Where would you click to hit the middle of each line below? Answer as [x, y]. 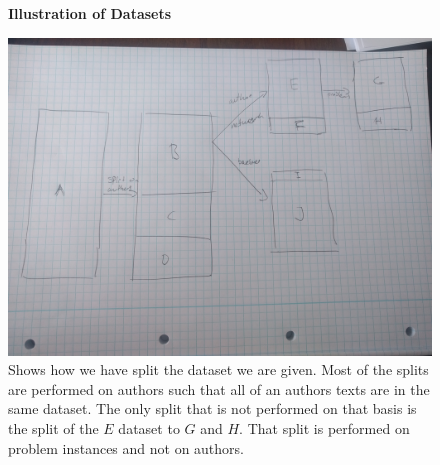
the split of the [53, 427]
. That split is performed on [324, 427]
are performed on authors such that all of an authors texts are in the [219, 388]
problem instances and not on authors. [126, 447]
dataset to [149, 427]
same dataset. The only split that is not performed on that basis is [212, 408]
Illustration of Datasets [90, 13]
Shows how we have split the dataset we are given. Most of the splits [218, 369]
